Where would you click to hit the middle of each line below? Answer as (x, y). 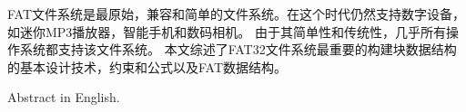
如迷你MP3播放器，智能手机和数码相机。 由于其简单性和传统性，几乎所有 (227, 31)
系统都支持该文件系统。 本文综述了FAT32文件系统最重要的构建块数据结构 (238, 49)
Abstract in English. (64, 97)
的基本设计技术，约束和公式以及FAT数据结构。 (147, 66)
